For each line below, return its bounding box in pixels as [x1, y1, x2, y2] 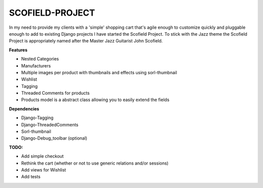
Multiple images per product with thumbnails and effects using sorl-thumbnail [21, 69, 177, 75]
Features [9, 47, 28, 53]
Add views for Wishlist [21, 167, 66, 173]
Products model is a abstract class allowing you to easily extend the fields [21, 97, 170, 103]
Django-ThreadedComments [21, 122, 79, 127]
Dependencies [9, 105, 39, 112]
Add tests [21, 174, 41, 180]
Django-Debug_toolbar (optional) [21, 135, 88, 141]
